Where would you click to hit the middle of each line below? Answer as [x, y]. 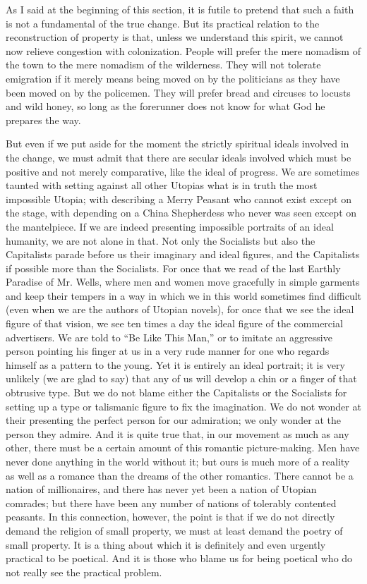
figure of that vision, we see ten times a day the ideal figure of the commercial [174, 323]
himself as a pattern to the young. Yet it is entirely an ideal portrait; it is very [175, 364]
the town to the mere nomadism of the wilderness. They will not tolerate [163, 65]
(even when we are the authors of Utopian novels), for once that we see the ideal [180, 309]
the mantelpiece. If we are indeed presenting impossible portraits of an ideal [170, 226]
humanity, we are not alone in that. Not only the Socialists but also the [161, 240]
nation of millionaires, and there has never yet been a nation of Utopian [161, 489]
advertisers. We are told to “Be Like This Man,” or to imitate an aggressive [169, 337]
